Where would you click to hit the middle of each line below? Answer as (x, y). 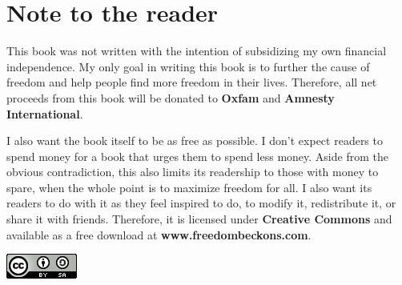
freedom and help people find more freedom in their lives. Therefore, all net (192, 82)
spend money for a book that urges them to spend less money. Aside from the (197, 156)
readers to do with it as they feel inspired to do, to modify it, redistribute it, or (201, 203)
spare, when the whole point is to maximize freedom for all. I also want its (189, 187)
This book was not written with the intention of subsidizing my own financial (197, 51)
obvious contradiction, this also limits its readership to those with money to (193, 172)
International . (45, 113)
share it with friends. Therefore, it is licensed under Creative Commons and (199, 219)
